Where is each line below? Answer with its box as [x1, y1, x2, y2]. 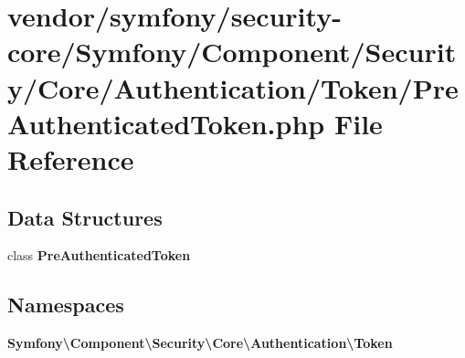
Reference [7, 140, 134, 177]
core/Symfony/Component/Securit [7, 33, 457, 70]
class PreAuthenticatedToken [7, 246, 191, 265]
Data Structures [7, 203, 163, 231]
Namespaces [7, 290, 124, 319]
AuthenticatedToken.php [7, 104, 325, 142]
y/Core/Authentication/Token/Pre [7, 68, 459, 106]
